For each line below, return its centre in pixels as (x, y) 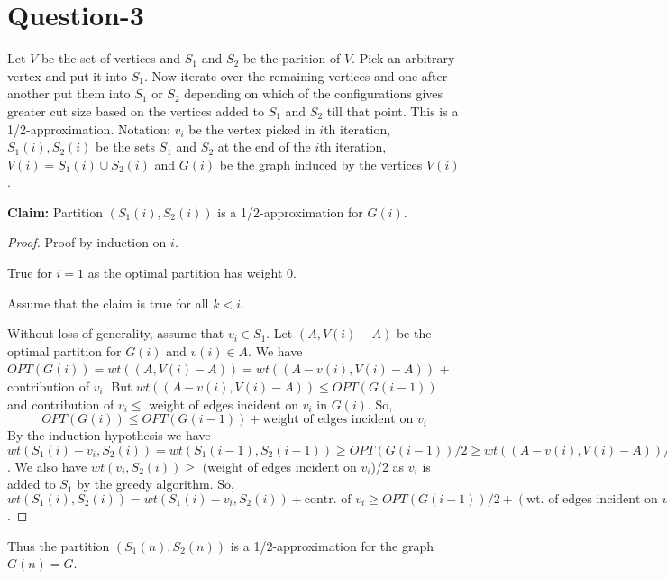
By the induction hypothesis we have (109, 435)
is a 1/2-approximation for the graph (332, 545)
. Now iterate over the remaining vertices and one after (296, 75)
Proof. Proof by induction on (87, 242)
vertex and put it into (68, 75)
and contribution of (61, 404)
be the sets (125, 147)
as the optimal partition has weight (185, 273)
